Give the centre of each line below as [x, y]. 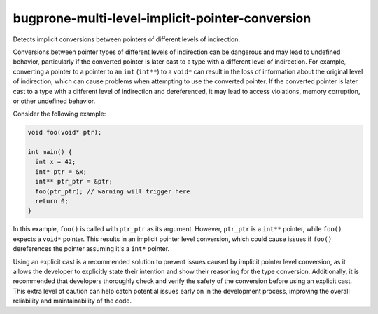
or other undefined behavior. [54, 101]
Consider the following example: [59, 114]
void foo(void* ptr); [65, 132]
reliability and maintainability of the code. [72, 301]
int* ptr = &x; [61, 171]
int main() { [50, 152]
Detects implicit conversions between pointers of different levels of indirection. [127, 39]
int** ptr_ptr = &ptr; [74, 182]
